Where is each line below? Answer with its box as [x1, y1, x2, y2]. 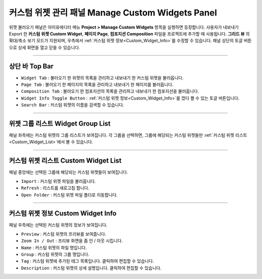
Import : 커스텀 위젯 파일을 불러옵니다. [21, 178, 96, 184]
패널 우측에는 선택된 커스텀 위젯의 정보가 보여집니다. [9, 222, 108, 228]
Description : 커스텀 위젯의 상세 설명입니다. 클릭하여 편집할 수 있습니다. [21, 265, 162, 271]
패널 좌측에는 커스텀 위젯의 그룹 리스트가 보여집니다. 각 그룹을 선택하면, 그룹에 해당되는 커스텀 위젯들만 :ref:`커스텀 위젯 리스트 [9, 132, 247, 138]
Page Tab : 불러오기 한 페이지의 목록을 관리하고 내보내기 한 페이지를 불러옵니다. [21, 82, 174, 87]
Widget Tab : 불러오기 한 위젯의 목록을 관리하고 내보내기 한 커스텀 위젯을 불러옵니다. [21, 75, 184, 81]
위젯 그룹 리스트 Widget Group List [9, 119, 111, 128]
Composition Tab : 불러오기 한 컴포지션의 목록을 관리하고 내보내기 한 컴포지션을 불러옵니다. [21, 88, 199, 94]
